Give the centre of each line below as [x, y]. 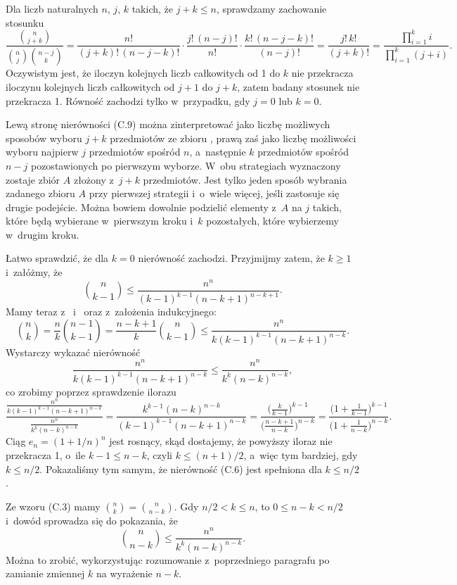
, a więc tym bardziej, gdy [301, 454]
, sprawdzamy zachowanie [271, 8]
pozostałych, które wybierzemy [272, 221]
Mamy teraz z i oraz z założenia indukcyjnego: [111, 312]
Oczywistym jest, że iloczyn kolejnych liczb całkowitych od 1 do [143, 73]
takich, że [152, 8]
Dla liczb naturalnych [52, 8]
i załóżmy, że [34, 272]
